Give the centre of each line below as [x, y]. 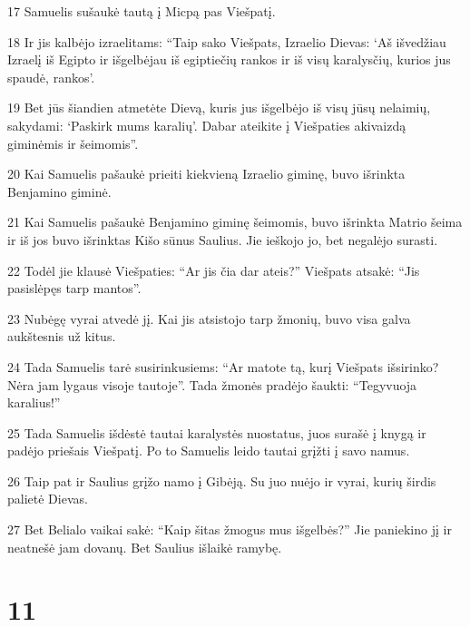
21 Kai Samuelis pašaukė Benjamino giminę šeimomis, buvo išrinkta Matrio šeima [235, 222]
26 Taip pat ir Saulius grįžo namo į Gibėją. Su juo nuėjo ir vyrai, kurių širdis [222, 480]
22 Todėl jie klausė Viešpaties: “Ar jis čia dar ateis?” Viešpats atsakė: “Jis [214, 270]
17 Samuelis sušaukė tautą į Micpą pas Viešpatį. [142, 11]
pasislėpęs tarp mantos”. [74, 288]
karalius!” [34, 402]
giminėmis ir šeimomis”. [73, 143]
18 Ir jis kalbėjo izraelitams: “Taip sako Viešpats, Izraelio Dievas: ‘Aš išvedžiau [227, 41]
